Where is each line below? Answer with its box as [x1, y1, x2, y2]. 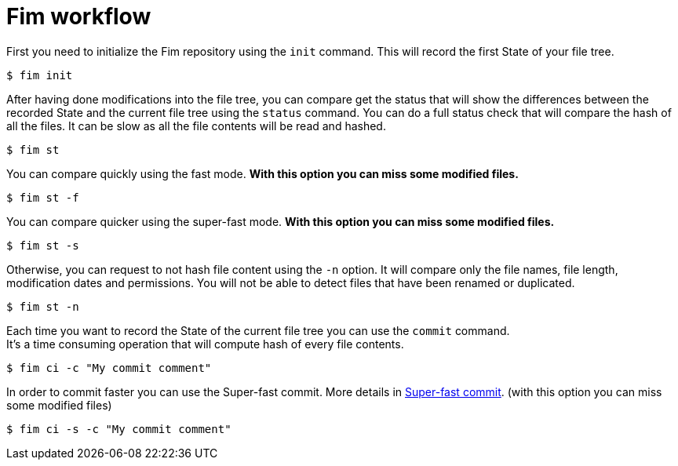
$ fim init [6, 68, 73, 82]
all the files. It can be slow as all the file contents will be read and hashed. [6, 118, 386, 133]
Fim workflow [6, 3, 151, 30]
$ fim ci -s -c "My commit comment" [6, 422, 231, 435]
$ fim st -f [6, 191, 79, 204]
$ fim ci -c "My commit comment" [6, 361, 212, 374]
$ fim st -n [6, 300, 79, 313]
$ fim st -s [6, 238, 79, 252]
